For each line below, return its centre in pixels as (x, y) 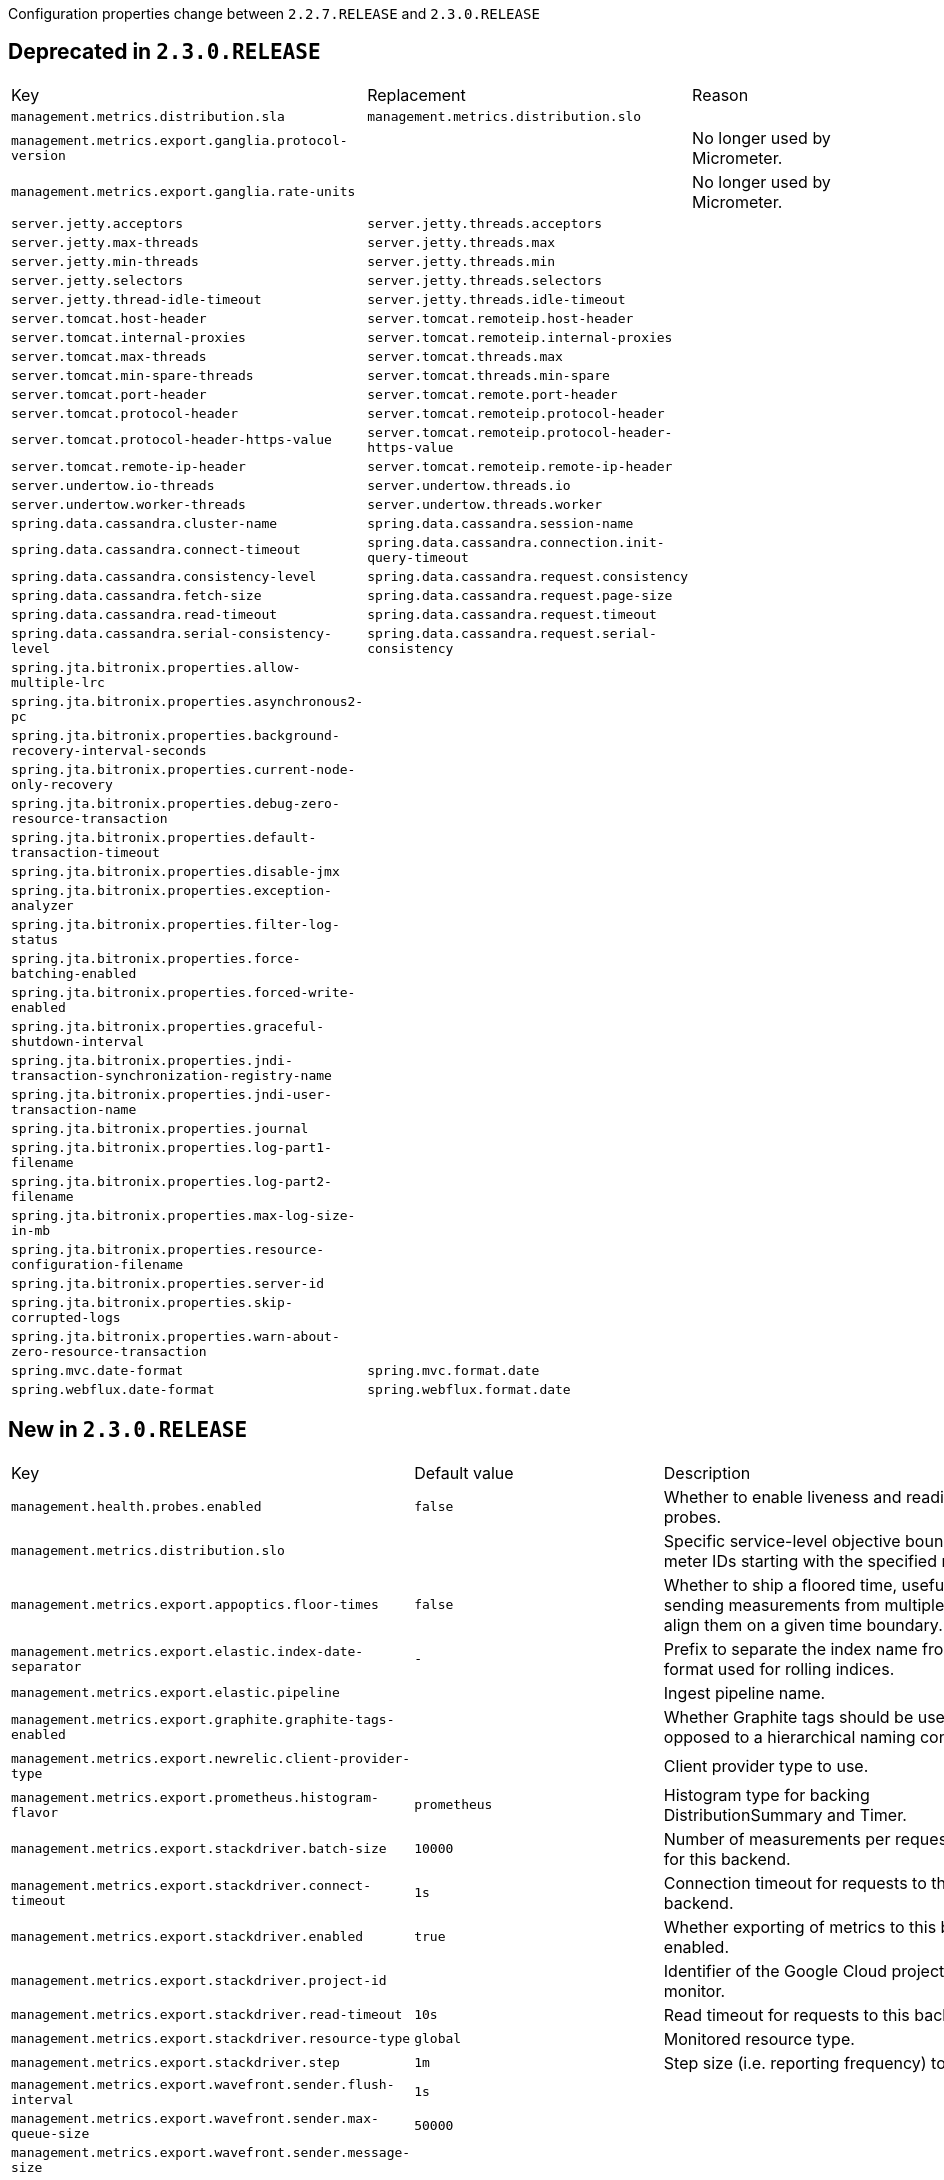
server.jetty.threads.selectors (485, 280)
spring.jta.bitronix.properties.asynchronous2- (187, 701)
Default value (464, 1472)
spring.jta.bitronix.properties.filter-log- (175, 924)
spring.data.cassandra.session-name (500, 523)
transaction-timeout (85, 852)
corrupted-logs (66, 1317)
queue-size (50, 2133)
